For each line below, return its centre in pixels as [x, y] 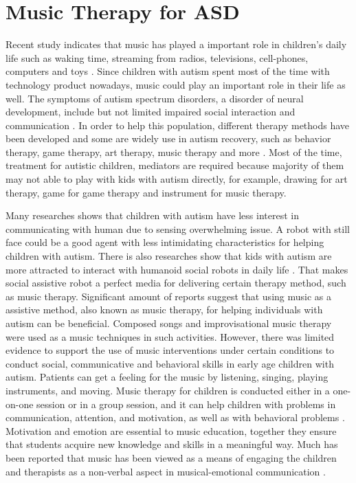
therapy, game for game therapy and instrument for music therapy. [146, 192]
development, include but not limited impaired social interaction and [151, 112]
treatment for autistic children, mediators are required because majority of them [175, 165]
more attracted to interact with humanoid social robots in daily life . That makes [177, 269]
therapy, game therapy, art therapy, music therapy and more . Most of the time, [174, 151]
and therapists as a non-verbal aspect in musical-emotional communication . [166, 471]
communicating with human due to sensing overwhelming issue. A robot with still [178, 228]
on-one [20, 404]
